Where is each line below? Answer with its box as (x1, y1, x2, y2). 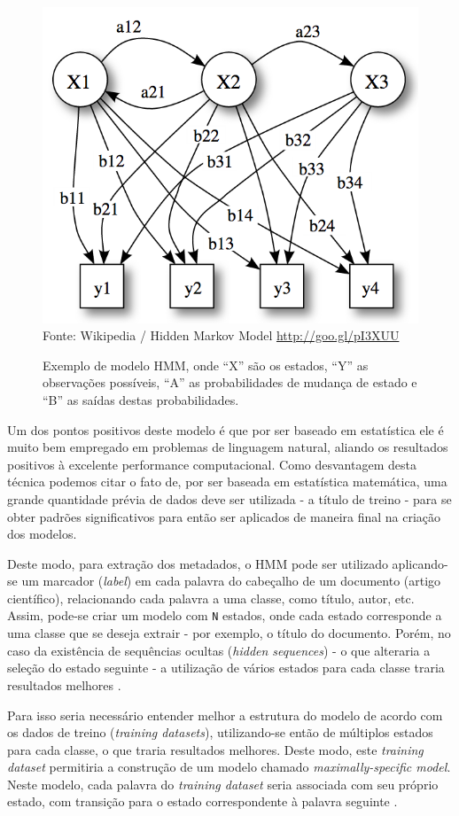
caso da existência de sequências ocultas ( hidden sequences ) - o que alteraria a (7, 641, 431, 659)
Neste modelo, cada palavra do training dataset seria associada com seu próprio (7, 774, 439, 793)
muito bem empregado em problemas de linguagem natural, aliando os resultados (7, 438, 448, 456)
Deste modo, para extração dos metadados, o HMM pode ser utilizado (7, 554, 388, 572)
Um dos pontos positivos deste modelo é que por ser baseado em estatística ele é (7, 420, 444, 439)
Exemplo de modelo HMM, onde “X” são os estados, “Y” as (43, 355, 369, 374)
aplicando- (392, 554, 448, 572)
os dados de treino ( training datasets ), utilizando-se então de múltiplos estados (7, 723, 433, 742)
